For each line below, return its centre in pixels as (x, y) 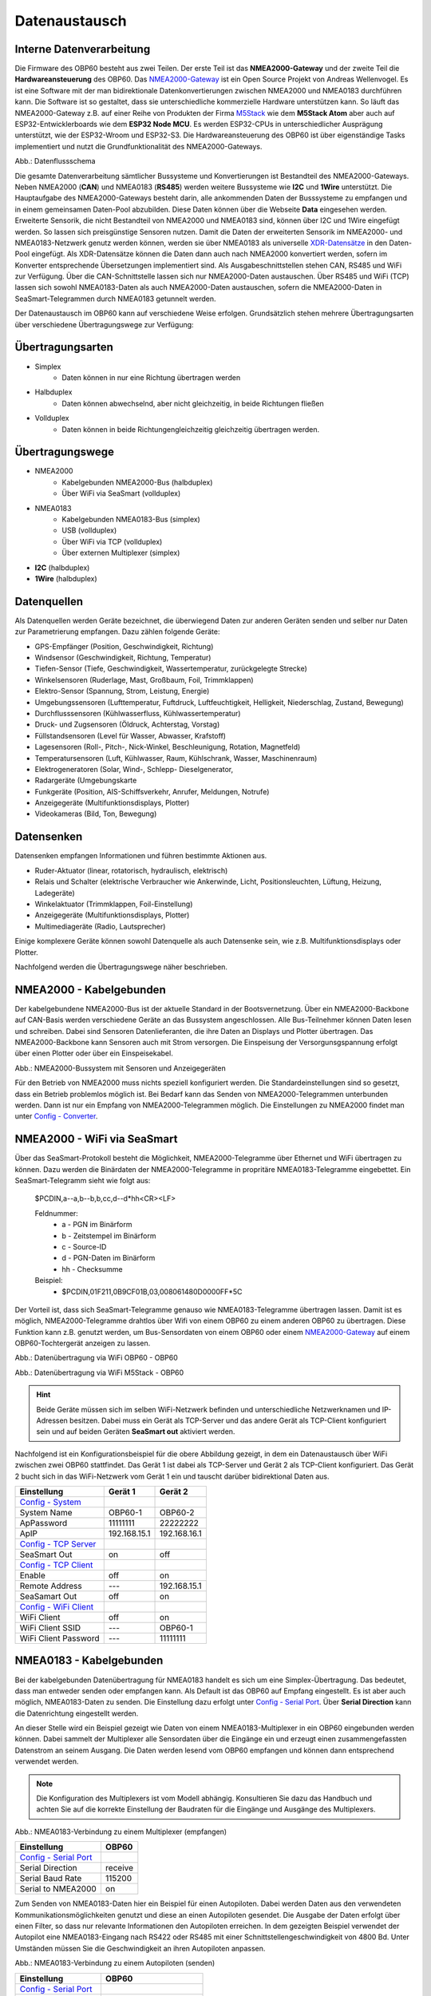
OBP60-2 (177, 1513)
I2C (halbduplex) (62, 568)
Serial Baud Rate (51, 1879)
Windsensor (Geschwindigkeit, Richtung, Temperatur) (123, 658)
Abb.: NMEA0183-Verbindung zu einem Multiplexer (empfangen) (121, 1832)
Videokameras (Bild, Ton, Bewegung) (96, 814)
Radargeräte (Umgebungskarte (86, 780)
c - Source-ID (84, 1246)
